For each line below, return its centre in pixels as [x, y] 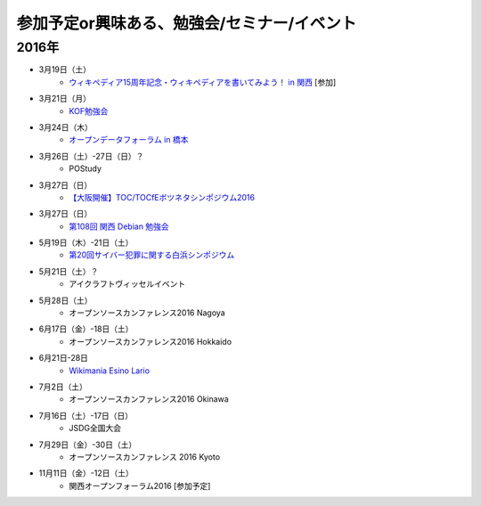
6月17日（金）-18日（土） [86, 329]
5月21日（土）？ [69, 271]
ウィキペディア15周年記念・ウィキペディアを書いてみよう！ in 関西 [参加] [203, 82]
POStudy [85, 168]
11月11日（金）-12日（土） [86, 473]
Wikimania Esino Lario [110, 371]
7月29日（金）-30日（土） [88, 445]
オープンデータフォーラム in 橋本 [129, 140]
